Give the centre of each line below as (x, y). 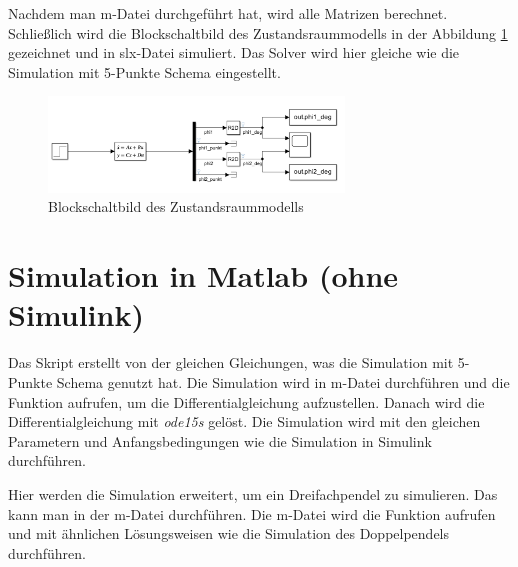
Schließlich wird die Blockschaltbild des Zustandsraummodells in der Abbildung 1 (258, 32)
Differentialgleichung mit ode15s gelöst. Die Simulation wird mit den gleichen (244, 421)
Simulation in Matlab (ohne (203, 275)
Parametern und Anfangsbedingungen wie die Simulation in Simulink (220, 440)
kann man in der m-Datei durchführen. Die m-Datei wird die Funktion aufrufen (252, 513)
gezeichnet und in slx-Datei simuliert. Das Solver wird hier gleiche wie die (234, 52)
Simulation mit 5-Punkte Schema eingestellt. (144, 71)
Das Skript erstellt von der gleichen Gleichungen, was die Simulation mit (231, 362)
